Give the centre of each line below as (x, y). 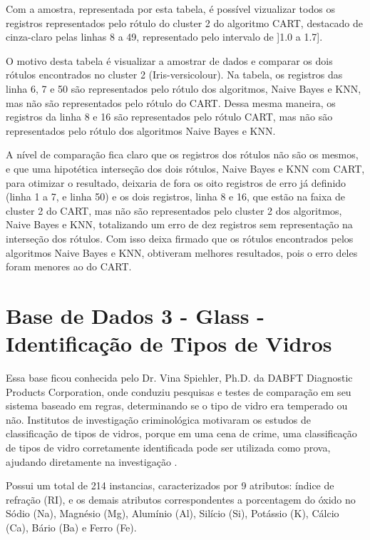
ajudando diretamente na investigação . (92, 461)
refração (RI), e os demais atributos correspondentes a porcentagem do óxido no (181, 499)
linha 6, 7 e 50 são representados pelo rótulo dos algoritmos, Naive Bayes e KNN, (184, 88)
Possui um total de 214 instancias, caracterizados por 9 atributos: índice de (170, 485)
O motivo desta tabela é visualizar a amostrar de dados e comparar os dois (169, 60)
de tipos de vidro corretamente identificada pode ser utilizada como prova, (168, 447)
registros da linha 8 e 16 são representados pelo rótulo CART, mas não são (169, 117)
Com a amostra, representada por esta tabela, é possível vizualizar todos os (170, 9)
